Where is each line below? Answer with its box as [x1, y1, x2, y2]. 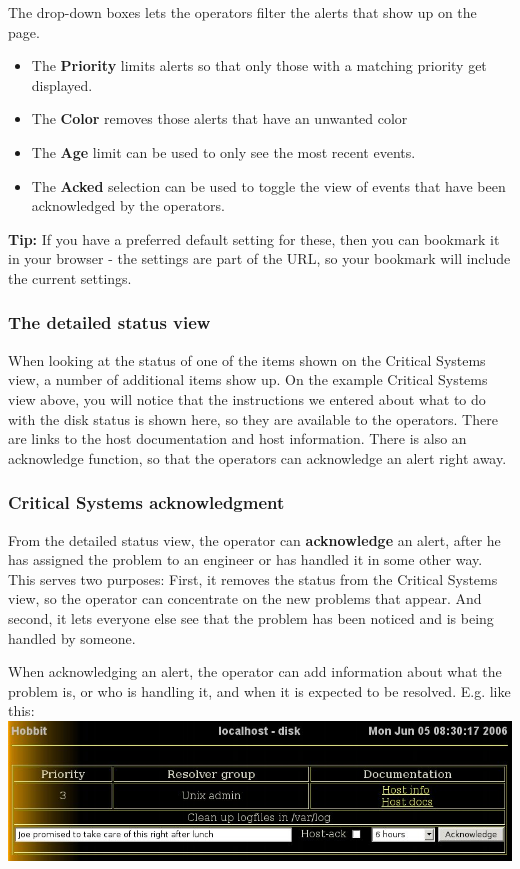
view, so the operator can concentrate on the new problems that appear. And [8, 588, 482, 609]
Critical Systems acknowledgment [8, 490, 285, 515]
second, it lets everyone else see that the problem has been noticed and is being [8, 607, 494, 628]
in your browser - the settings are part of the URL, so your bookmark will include [8, 248, 511, 269]
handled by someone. [8, 627, 136, 648]
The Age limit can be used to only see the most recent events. [31, 141, 416, 162]
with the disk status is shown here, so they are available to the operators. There [8, 408, 498, 429]
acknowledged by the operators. [31, 195, 225, 216]
